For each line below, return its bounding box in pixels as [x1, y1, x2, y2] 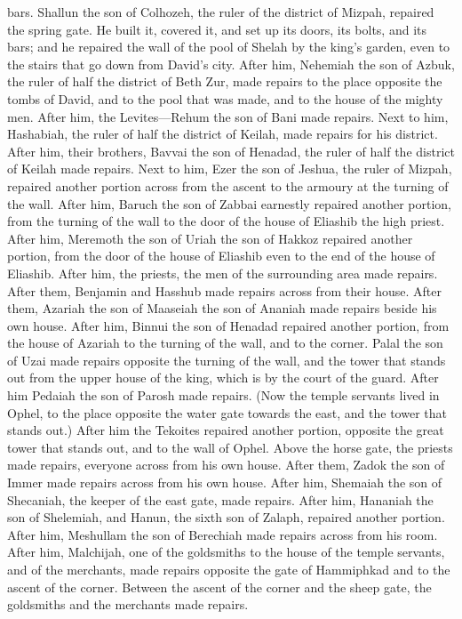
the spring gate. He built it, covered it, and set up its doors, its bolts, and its [7, 20, 426, 38]
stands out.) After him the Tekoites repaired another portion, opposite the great [7, 421, 444, 439]
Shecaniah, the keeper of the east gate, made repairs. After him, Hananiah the [7, 490, 434, 509]
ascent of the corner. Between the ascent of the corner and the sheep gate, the [7, 577, 432, 596]
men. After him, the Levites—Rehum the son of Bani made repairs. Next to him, [7, 107, 449, 125]
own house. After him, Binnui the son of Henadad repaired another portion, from [7, 316, 450, 334]
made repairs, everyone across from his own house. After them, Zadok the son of [7, 455, 445, 474]
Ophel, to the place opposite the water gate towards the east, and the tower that [7, 403, 447, 422]
